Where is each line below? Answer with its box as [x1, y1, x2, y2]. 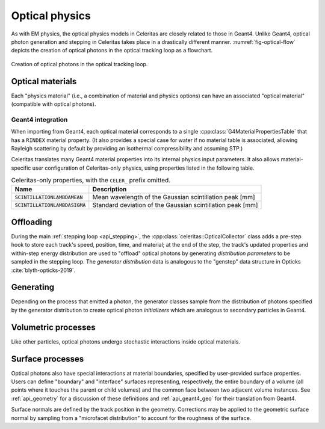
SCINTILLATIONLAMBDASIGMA [14, 202, 86, 208]
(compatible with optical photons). [11, 100, 96, 108]
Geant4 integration [11, 115, 68, 123]
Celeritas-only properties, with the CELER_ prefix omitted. [11, 176, 171, 185]
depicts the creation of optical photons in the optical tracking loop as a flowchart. [11, 47, 213, 54]
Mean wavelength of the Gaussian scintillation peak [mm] [92, 193, 255, 202]
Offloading [11, 217, 52, 227]
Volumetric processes [11, 322, 96, 332]
